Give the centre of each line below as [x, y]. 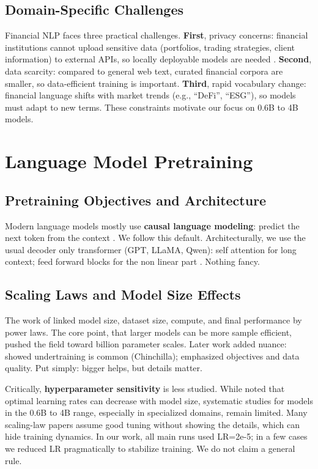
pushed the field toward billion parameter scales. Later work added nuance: [146, 344]
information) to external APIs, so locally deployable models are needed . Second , [158, 59]
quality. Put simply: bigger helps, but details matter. [104, 368]
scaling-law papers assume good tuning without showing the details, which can [152, 424]
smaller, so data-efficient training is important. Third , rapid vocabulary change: [156, 83]
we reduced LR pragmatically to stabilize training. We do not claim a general [150, 449]
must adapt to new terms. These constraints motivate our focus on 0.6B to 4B [152, 107]
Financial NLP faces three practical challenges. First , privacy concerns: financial [157, 35]
